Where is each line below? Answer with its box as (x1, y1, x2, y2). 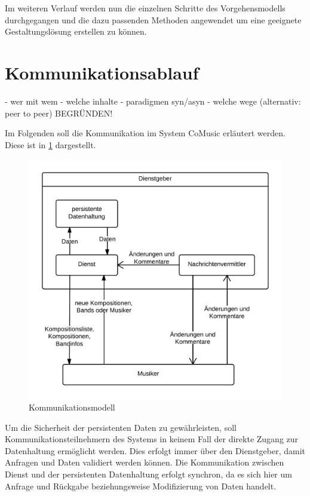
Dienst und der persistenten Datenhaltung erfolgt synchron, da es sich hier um (5, 468, 292, 480)
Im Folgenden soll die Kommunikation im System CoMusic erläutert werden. (5, 127, 286, 139)
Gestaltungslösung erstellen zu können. (5, 25, 147, 38)
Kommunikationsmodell (29, 401, 115, 414)
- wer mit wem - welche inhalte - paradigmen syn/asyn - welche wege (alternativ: (5, 94, 301, 107)
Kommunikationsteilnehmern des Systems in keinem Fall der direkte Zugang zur (5, 433, 299, 445)
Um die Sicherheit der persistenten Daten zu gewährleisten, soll (5, 421, 237, 433)
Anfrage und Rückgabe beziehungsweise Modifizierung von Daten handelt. (5, 479, 277, 492)
